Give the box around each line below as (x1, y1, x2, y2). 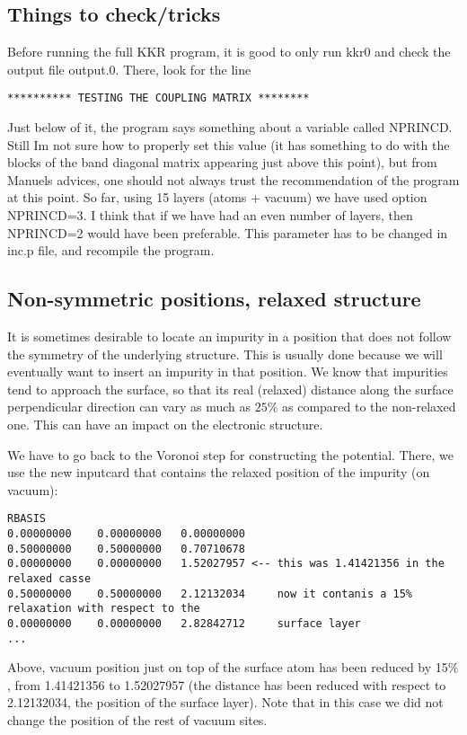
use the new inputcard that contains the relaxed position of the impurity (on (7, 463, 430, 482)
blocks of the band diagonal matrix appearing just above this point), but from (7, 153, 437, 172)
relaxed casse (7, 571, 92, 585)
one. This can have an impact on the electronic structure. (7, 414, 323, 433)
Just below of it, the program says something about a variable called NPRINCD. (7, 118, 453, 137)
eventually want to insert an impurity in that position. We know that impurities (7, 362, 448, 381)
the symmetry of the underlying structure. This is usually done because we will (7, 344, 443, 363)
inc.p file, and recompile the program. (7, 241, 215, 260)
